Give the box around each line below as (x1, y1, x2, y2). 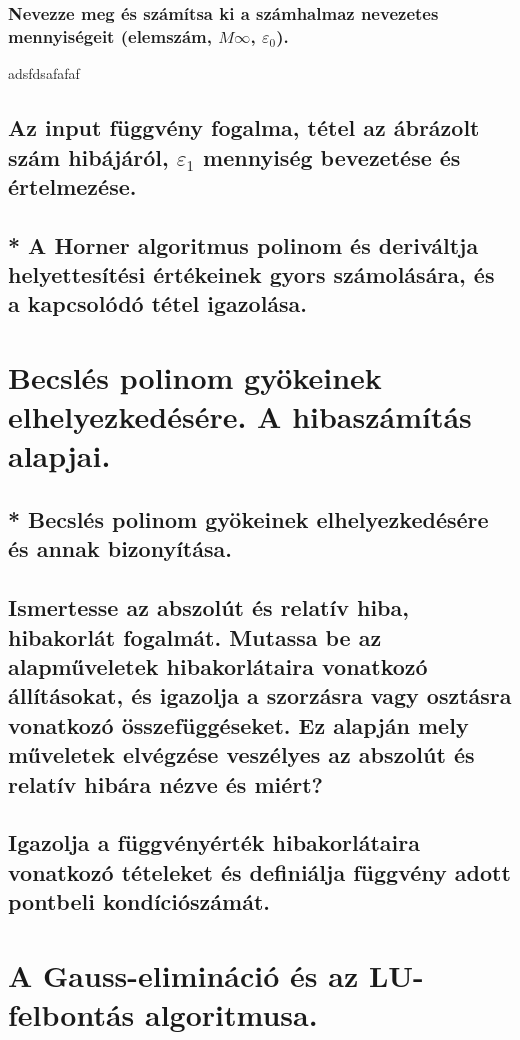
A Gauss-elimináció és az (8, 954, 359, 995)
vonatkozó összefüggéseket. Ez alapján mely (8, 709, 469, 740)
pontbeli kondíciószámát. (8, 886, 271, 917)
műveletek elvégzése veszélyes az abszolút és (8, 739, 475, 770)
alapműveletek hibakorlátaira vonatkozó (8, 650, 428, 681)
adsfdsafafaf (8, 63, 80, 84)
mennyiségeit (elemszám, (8, 23, 212, 48)
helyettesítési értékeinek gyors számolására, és (8, 259, 495, 290)
